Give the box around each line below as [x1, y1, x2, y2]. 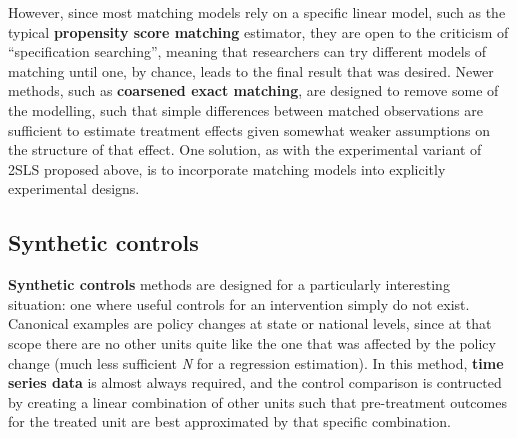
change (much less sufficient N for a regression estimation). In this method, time [8, 352, 504, 373]
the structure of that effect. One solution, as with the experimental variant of [8, 139, 482, 160]
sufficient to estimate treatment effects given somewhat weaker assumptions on [8, 119, 490, 140]
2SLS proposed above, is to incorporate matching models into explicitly [8, 158, 446, 179]
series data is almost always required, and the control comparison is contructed [8, 372, 502, 393]
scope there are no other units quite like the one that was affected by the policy [8, 332, 496, 353]
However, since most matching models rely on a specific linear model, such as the [8, 2, 506, 22]
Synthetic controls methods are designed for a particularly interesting [8, 274, 450, 295]
